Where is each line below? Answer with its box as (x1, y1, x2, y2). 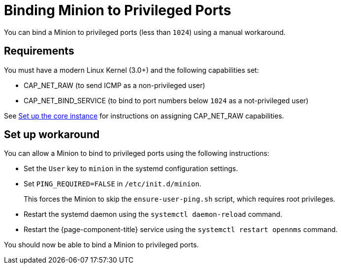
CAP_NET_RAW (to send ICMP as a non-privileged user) (24, 81, 205, 89)
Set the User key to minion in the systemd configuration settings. (24, 164, 238, 173)
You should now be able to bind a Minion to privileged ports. (4, 240, 199, 249)
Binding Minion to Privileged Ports (4, 2, 231, 19)
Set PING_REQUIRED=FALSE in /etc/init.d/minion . (24, 179, 202, 188)
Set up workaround (4, 128, 100, 141)
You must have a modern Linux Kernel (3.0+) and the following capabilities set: (4, 65, 259, 74)
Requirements (4, 45, 74, 58)
